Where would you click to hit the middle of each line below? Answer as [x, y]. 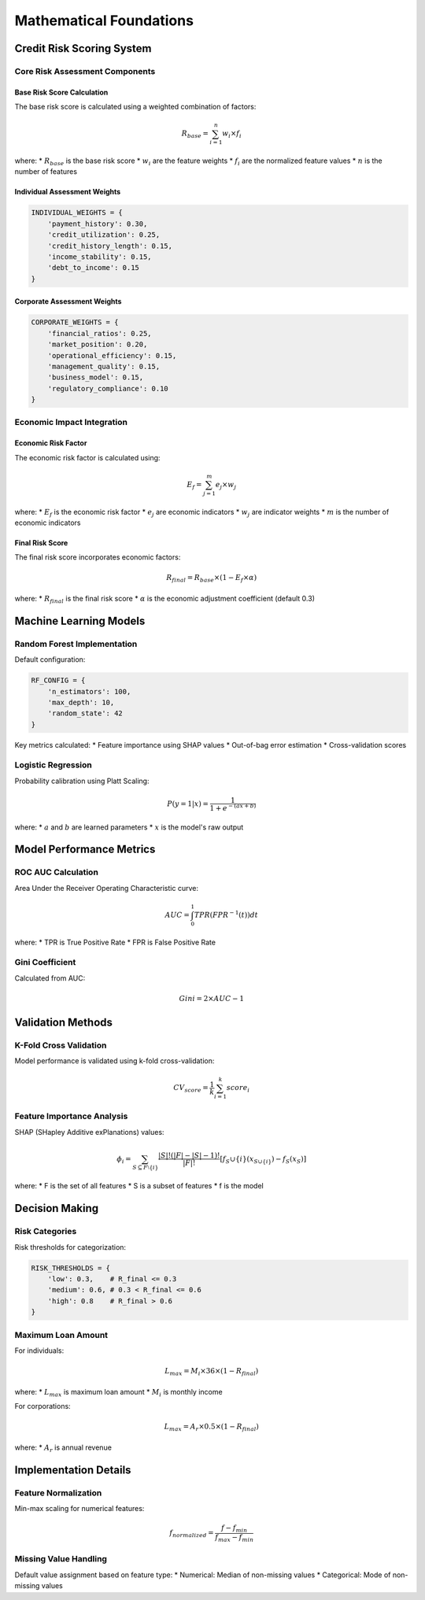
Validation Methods [64, 1022]
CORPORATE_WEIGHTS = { [75, 322]
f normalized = [192, 1534]
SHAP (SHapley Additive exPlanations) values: [89, 1132]
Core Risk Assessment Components [85, 71]
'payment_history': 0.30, [98, 224]
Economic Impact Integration [71, 423]
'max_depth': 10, [81, 702]
